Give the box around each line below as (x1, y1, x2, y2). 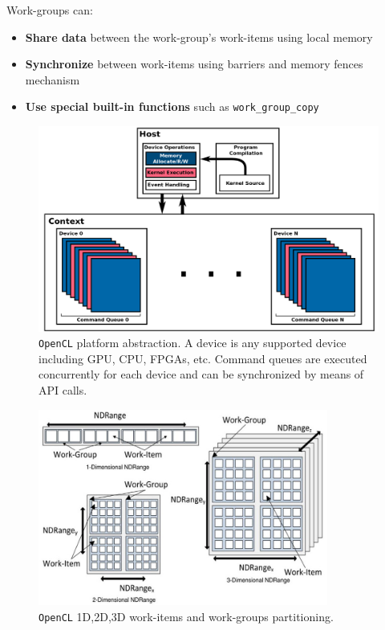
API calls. (38, 381, 87, 398)
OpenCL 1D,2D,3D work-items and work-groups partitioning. (38, 607, 334, 624)
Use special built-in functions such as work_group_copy (25, 98, 319, 115)
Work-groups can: (6, 2, 93, 18)
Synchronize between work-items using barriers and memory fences (25, 55, 363, 72)
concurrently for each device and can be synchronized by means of (38, 366, 364, 382)
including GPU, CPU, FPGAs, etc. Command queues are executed (38, 350, 367, 366)
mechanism (25, 71, 80, 88)
